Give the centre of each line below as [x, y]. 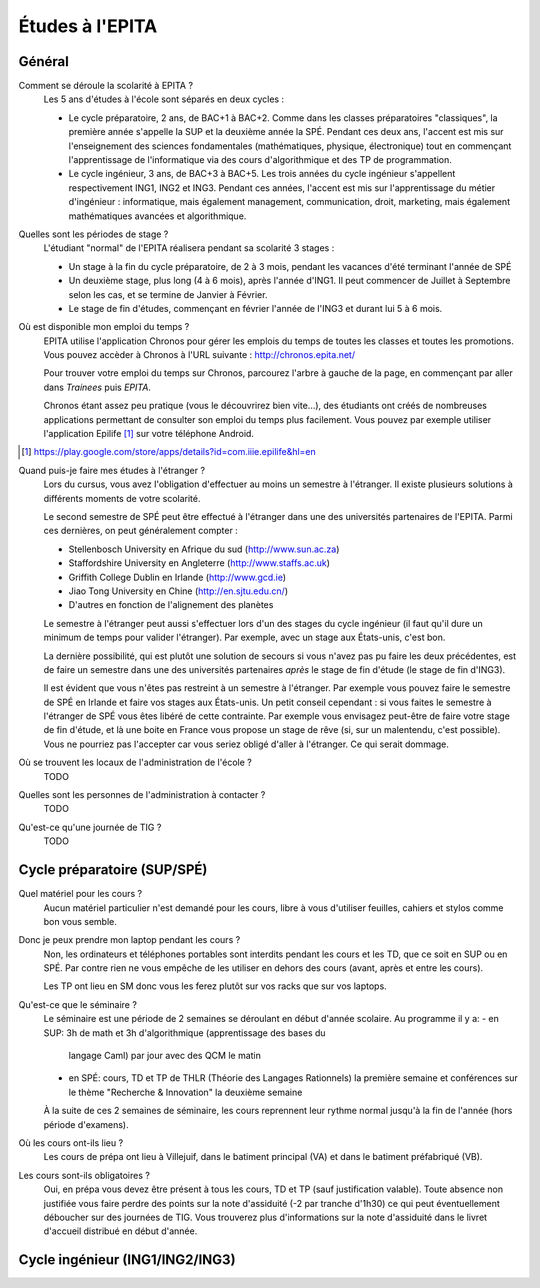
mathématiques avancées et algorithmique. [157, 216]
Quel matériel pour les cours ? [80, 894]
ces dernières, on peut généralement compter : [141, 531]
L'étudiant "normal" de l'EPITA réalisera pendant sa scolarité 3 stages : [189, 248]
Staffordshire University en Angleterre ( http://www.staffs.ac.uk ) [199, 563]
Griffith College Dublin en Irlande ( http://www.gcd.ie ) [177, 577]
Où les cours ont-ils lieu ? [71, 1142]
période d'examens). [86, 1124]
